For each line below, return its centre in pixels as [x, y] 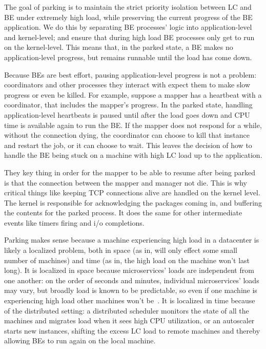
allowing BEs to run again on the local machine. [80, 341]
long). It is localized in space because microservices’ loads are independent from [129, 270]
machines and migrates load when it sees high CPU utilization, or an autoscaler [129, 320]
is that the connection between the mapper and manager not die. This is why [126, 182]
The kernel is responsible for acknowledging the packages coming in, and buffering [133, 202]
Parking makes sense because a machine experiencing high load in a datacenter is [132, 240]
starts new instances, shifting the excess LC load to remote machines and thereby [132, 330]
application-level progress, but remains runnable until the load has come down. [128, 57]
